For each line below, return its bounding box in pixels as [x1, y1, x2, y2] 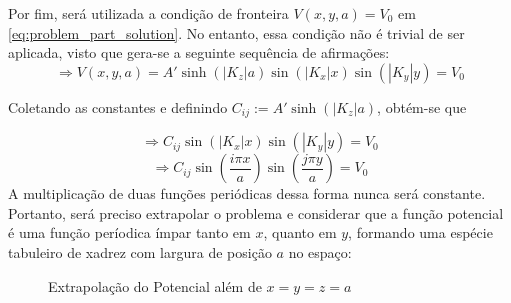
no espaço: [288, 242, 352, 263]
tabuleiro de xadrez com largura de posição [8, 242, 272, 263]
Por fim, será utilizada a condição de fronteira [8, 3, 289, 23]
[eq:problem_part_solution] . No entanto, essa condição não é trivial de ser [8, 22, 465, 43]
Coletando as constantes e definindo [8, 96, 228, 117]
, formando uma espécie [348, 222, 493, 243]
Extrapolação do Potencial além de [48, 275, 262, 296]
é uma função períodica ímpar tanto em [8, 222, 251, 243]
